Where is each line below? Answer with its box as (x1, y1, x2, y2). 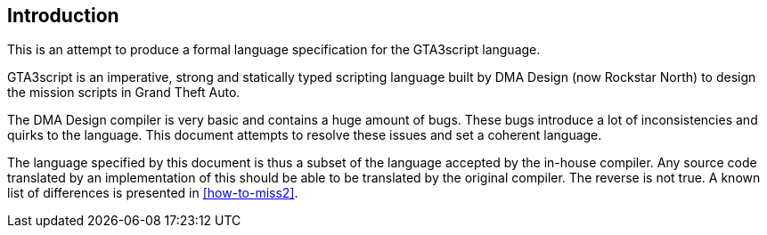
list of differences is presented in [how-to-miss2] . (7, 185, 298, 201)
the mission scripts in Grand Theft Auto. (7, 85, 241, 101)
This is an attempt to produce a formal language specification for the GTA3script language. (7, 42, 541, 58)
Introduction (7, 4, 119, 27)
